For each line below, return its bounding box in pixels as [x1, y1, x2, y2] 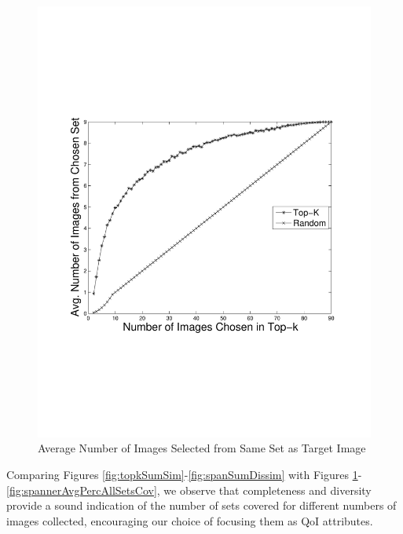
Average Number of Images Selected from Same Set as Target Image [38, 440, 366, 456]
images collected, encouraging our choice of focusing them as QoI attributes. [6, 512, 373, 529]
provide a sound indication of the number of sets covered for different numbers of [6, 497, 397, 514]
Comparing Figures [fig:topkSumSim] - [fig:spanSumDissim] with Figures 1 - [6, 466, 362, 483]
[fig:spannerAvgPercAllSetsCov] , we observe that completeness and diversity [6, 481, 372, 498]
